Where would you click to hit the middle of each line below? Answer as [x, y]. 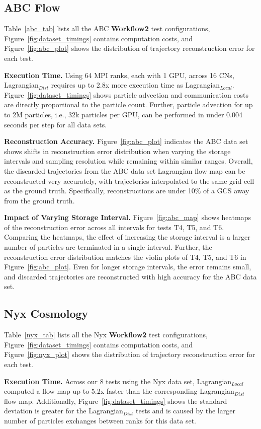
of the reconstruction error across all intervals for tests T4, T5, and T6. [114, 227]
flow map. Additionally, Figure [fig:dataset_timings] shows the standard [116, 401]
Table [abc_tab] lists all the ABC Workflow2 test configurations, [107, 28]
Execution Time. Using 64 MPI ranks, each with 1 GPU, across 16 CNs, [119, 75]
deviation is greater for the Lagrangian [64, 411]
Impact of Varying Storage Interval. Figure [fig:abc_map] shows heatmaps [127, 217]
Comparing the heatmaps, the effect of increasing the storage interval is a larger [127, 237]
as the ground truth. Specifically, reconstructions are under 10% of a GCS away [127, 191]
